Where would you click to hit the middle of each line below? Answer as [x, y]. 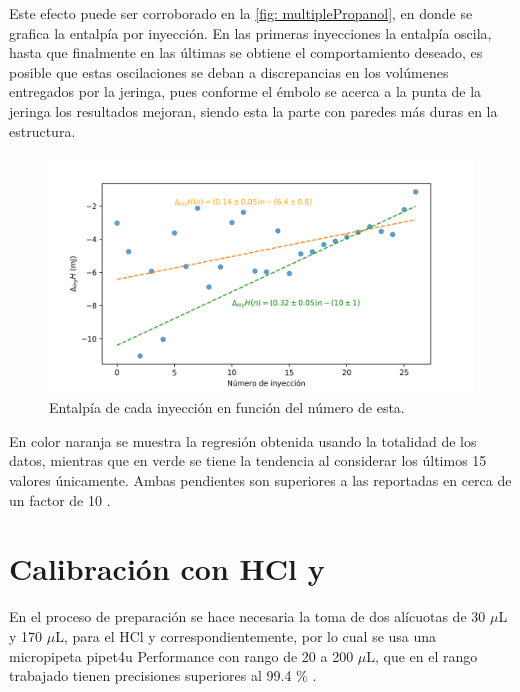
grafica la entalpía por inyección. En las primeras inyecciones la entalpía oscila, [250, 32]
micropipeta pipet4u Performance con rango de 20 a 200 [181, 655]
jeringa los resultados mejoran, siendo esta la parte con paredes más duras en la [253, 110]
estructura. [42, 130]
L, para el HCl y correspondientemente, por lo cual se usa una [246, 635]
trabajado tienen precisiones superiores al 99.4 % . [163, 675]
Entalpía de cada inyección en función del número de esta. [227, 407]
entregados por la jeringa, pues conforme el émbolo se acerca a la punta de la [245, 91]
